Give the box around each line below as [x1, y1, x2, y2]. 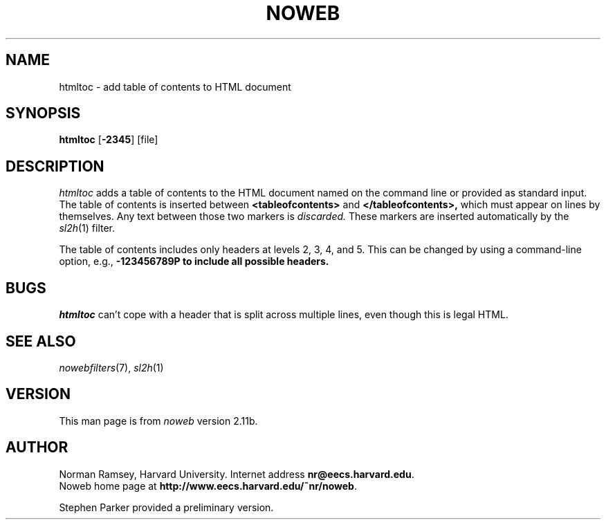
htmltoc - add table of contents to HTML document [59, 80, 291, 93]
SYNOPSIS [6, 104, 81, 122]
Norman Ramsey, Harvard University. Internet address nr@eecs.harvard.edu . [59, 468, 414, 480]
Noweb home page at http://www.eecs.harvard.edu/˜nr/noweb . [59, 479, 357, 492]
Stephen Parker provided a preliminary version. [59, 501, 274, 513]
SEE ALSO [6, 332, 76, 350]
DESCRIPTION [6, 157, 104, 175]
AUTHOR [6, 439, 68, 457]
